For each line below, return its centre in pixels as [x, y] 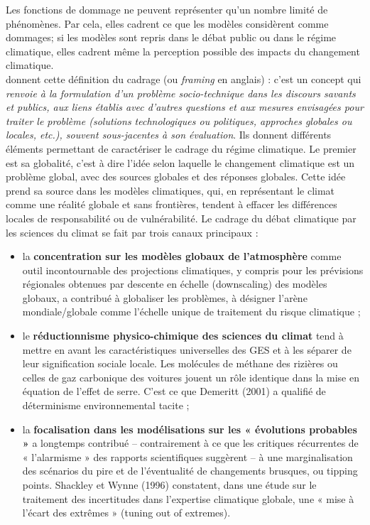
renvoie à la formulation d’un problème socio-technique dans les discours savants [181, 93]
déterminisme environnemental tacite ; [106, 405]
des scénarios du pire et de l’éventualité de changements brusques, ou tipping [190, 471]
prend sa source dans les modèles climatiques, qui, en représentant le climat [170, 190]
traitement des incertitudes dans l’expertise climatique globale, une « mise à [188, 498]
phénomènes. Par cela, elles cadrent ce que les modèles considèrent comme [167, 23]
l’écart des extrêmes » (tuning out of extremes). [126, 513]
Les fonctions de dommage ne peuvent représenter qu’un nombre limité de [167, 9]
